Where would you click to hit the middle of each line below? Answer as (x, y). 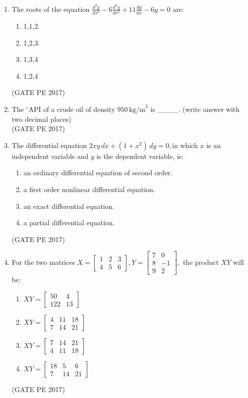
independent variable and (50, 156)
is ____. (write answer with (195, 109)
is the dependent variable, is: (140, 156)
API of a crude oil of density (72, 109)
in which (185, 145)
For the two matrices (43, 262)
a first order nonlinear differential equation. (89, 189)
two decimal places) (41, 119)
